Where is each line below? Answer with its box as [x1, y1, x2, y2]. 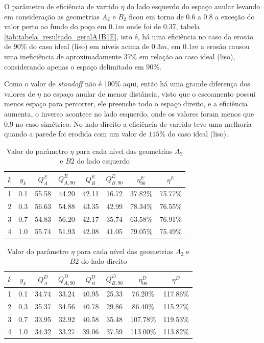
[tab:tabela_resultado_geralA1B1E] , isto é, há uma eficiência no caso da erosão [4, 31, 254, 41]
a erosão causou [200, 41, 250, 52]
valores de [4, 88, 35, 99]
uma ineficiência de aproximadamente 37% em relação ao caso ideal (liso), [4, 51, 235, 61]
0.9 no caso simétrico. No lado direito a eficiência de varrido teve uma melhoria [4, 118, 252, 129]
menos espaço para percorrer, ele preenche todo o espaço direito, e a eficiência [4, 98, 248, 109]
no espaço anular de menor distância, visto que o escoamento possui [43, 88, 256, 99]
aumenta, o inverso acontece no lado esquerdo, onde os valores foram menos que [4, 108, 254, 119]
